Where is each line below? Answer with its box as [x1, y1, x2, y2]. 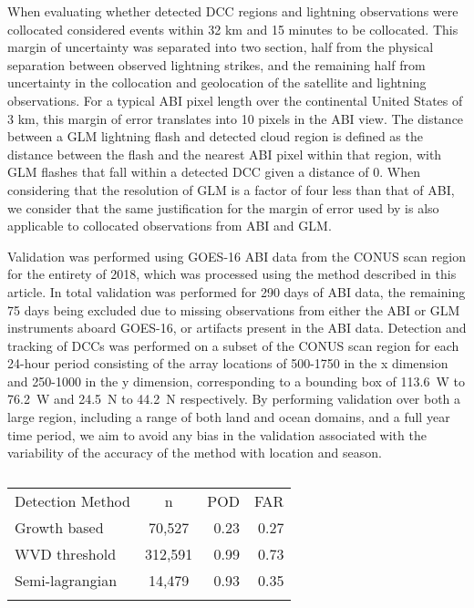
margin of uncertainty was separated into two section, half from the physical [7, 37, 434, 57]
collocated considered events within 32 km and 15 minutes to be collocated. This [7, 19, 459, 38]
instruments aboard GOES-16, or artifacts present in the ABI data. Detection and [7, 318, 467, 337]
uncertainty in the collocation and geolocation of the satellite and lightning [7, 73, 427, 92]
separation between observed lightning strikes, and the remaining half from [7, 55, 426, 74]
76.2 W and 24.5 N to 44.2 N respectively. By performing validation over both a [7, 389, 461, 408]
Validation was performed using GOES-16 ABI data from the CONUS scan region [7, 246, 466, 265]
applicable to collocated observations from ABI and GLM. [7, 216, 332, 235]
